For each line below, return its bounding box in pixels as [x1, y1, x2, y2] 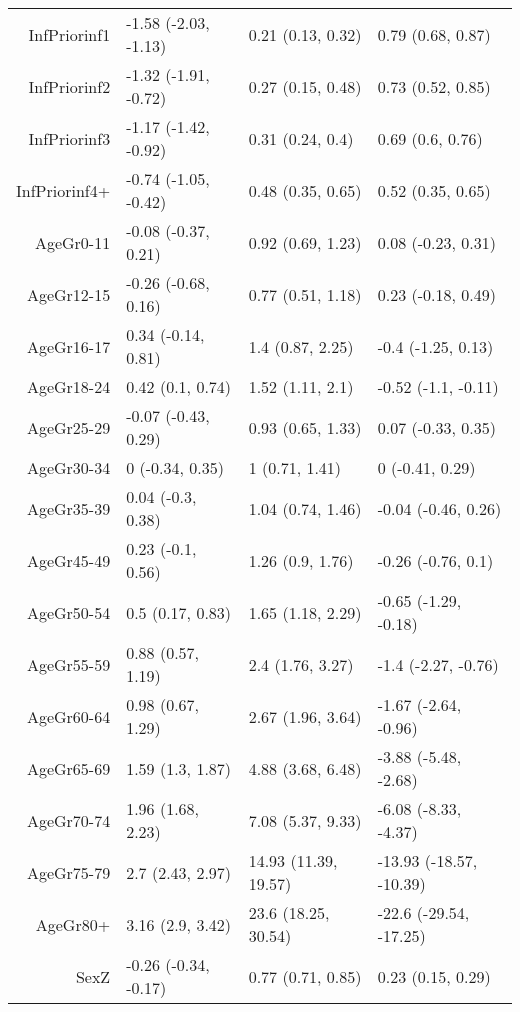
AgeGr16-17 [26, 334, 111, 358]
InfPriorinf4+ [16, 178, 111, 202]
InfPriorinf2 [28, 74, 111, 98]
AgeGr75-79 [26, 860, 111, 884]
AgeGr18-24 [26, 375, 111, 398]
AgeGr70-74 [26, 808, 111, 832]
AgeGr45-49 [26, 548, 111, 572]
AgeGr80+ [35, 912, 111, 936]
